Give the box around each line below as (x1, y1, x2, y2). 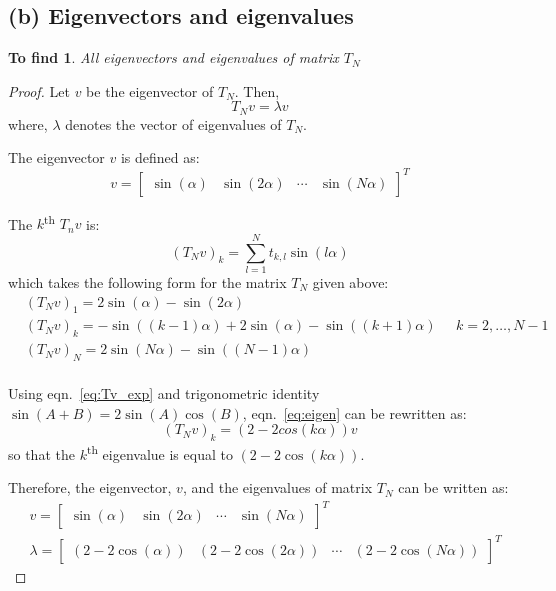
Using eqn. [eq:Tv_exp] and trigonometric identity (8, 383, 320, 404)
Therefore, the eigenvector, (8, 477, 172, 498)
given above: (312, 271, 389, 292)
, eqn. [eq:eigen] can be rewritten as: (242, 402, 467, 423)
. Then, (234, 80, 280, 101)
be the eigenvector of (86, 80, 214, 101)
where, (8, 113, 48, 134)
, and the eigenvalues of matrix (182, 477, 373, 498)
